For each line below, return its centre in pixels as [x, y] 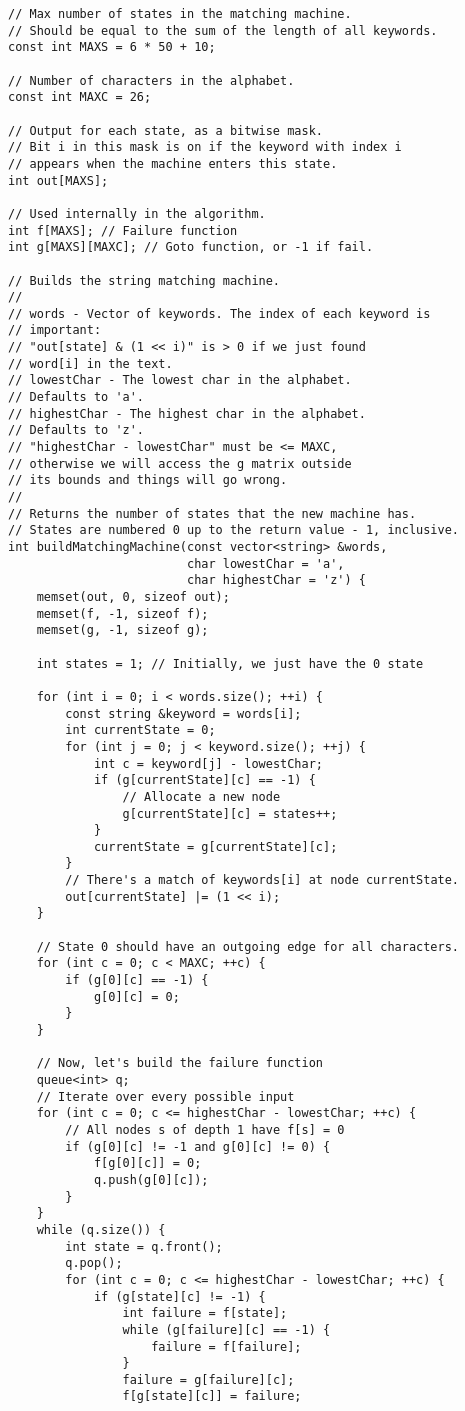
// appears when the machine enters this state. [173, 163]
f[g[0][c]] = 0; [147, 1163]
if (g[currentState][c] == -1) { [204, 780]
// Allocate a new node [201, 796]
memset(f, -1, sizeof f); [122, 613]
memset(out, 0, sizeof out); [133, 596]
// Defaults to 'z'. [76, 430]
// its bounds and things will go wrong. [148, 480]
